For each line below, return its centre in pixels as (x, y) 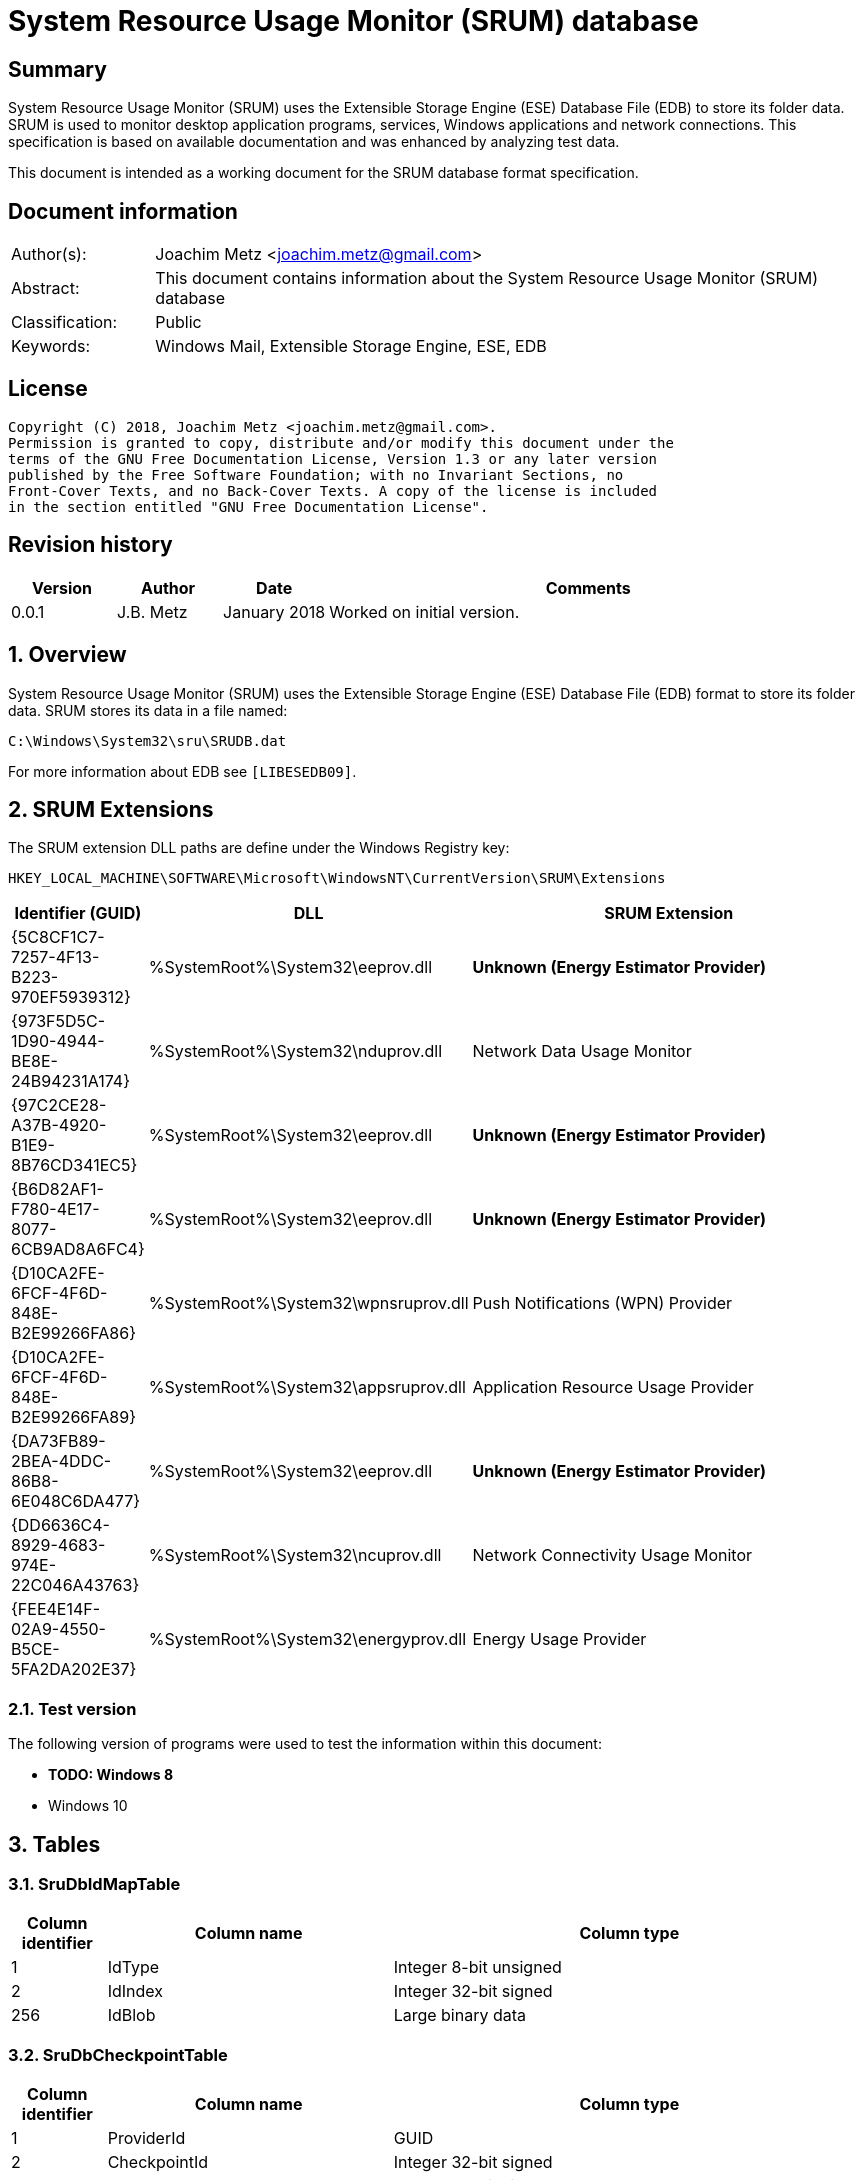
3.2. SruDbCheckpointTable (118, 2054)
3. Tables (54, 1844)
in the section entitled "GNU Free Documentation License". (248, 506)
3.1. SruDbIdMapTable (94, 1883)
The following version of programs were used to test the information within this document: (305, 1744)
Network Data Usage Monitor (582, 1051)
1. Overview (67, 655)
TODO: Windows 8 (111, 1775)
